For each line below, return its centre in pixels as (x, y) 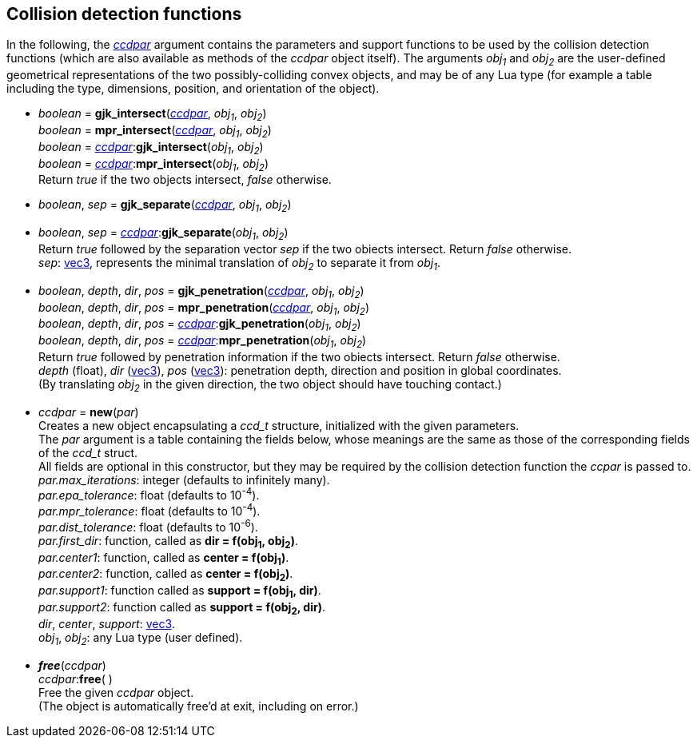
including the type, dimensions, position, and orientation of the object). (193, 89)
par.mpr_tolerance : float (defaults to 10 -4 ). (149, 510)
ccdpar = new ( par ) (89, 412)
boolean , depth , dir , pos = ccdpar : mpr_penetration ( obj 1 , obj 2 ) (203, 342)
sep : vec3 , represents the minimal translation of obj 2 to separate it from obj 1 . (239, 264)
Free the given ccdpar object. (116, 692)
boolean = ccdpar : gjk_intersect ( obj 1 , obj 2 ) (151, 148)
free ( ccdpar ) (72, 665)
